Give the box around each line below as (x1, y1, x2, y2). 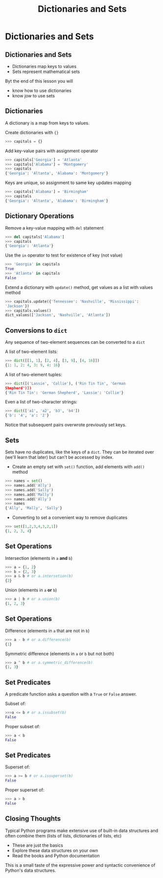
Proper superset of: (5, 787, 45, 793)
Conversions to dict (5, 326, 68, 334)
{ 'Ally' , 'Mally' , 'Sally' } (5, 506, 63, 511)
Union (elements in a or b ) (5, 587, 57, 593)
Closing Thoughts (5, 814, 61, 823)
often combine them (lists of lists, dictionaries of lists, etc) (5, 832, 122, 838)
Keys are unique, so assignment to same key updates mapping (5, 180, 131, 186)
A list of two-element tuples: (5, 371, 62, 378)
